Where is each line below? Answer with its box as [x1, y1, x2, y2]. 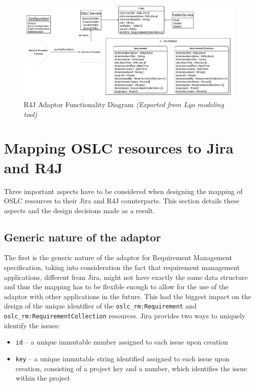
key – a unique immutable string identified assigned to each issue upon [15, 353, 230, 364]
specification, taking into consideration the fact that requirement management [4, 262, 240, 272]
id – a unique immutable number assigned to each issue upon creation [15, 337, 228, 347]
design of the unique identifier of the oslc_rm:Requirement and [4, 301, 197, 311]
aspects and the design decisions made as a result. [4, 205, 155, 215]
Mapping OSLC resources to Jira [4, 138, 234, 158]
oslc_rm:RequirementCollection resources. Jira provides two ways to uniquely [4, 310, 246, 321]
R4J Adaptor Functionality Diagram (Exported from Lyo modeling [24, 99, 224, 109]
